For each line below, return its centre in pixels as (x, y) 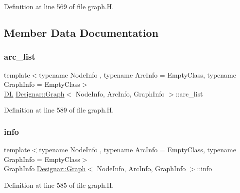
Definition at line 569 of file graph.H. (59, 6)
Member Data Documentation (81, 32)
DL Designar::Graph (34, 93)
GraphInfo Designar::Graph (45, 169)
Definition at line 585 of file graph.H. (59, 185)
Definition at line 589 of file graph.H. (59, 110)
